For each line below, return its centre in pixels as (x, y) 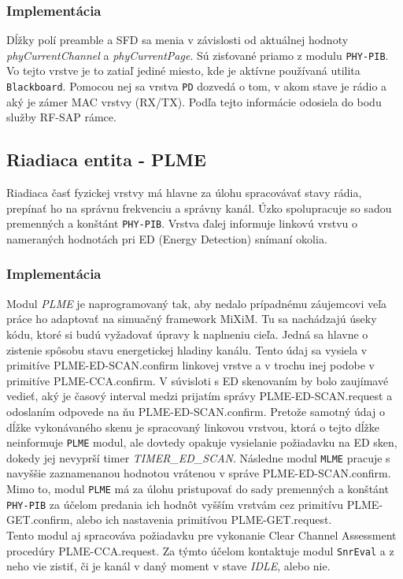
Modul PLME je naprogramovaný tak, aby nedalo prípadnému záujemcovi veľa (197, 303)
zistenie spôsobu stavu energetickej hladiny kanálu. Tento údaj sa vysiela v (187, 349)
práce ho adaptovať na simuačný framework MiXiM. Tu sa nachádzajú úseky (192, 319)
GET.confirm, (40, 520)
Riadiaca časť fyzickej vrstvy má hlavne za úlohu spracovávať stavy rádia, (184, 193)
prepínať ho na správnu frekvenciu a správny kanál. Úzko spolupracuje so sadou (199, 208)
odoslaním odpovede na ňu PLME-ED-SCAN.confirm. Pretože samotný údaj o (196, 411)
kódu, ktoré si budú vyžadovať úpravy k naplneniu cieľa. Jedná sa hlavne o (187, 334)
